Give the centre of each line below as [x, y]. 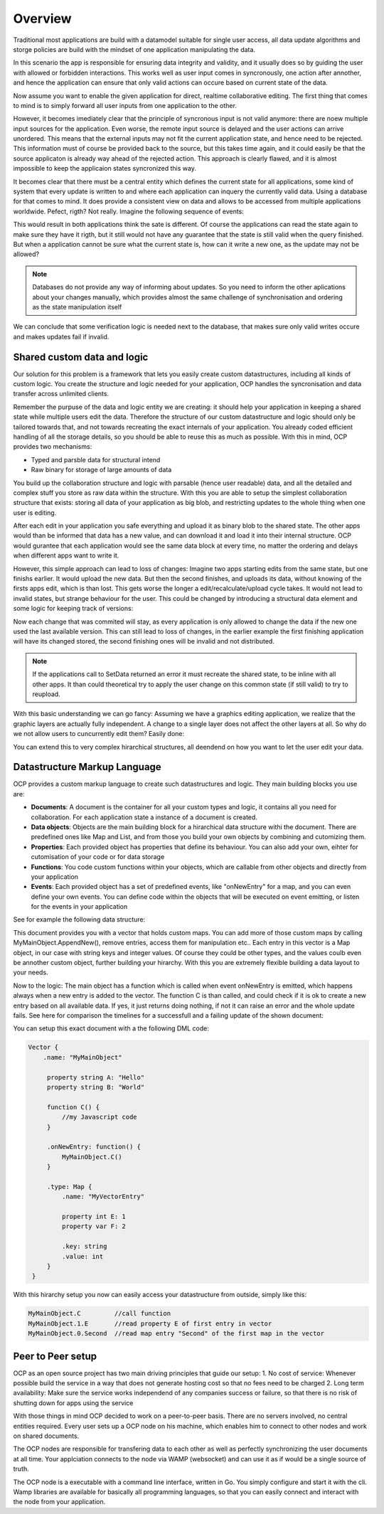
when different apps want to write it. [66, 555]
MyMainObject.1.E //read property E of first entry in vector [150, 1323]
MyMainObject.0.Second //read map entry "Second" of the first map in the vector [176, 1334]
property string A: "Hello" [96, 1077]
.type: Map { [69, 1187]
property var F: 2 [94, 1226]
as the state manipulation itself [77, 306]
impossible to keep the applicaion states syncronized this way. [105, 169]
